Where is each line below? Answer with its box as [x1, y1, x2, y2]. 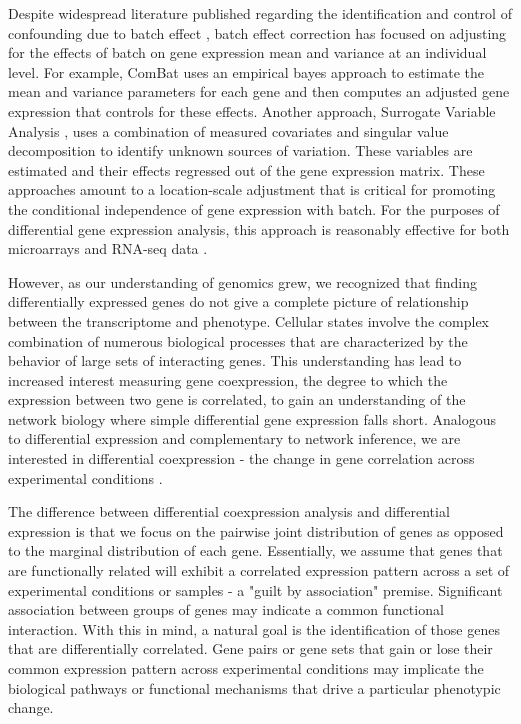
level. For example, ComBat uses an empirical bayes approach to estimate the [8, 61, 484, 82]
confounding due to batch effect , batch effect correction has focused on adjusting [8, 22, 507, 43]
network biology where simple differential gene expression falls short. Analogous [8, 408, 496, 429]
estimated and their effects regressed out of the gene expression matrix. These [8, 159, 485, 180]
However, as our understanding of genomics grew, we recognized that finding [8, 271, 478, 292]
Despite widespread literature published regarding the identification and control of [8, 3, 512, 23]
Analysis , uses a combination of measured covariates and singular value [8, 120, 449, 141]
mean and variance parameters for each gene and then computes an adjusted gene [8, 81, 510, 102]
